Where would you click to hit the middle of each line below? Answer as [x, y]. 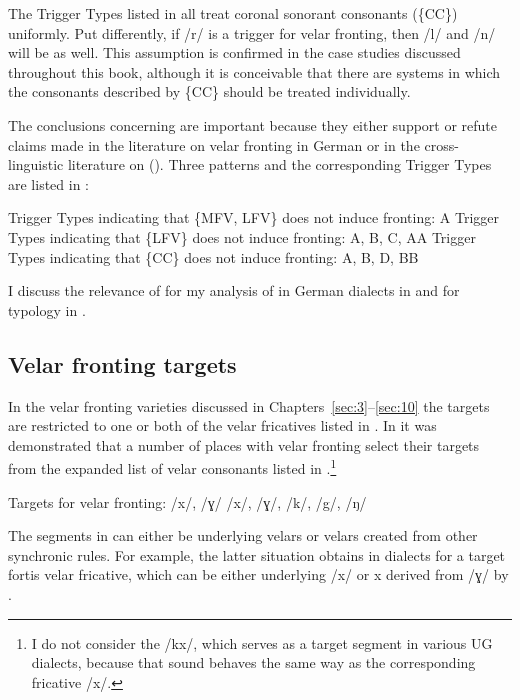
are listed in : [49, 183]
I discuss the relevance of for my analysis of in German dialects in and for [234, 290]
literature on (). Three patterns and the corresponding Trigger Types [279, 164]
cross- [441, 144]
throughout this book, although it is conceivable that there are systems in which [254, 71]
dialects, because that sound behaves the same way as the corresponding [253, 662]
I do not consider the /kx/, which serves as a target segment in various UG [262, 642]
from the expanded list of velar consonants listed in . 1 [172, 466]
